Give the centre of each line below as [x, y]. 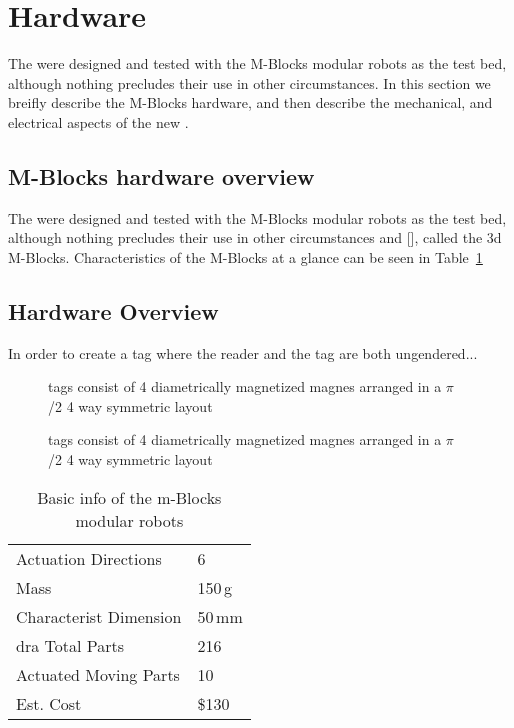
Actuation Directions [89, 558]
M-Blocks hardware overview [161, 175]
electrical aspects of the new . [98, 121]
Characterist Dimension [99, 616]
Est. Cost [49, 703]
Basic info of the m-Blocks [129, 497]
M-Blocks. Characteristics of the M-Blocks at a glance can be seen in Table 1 [245, 256]
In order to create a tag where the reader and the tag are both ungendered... [243, 352]
